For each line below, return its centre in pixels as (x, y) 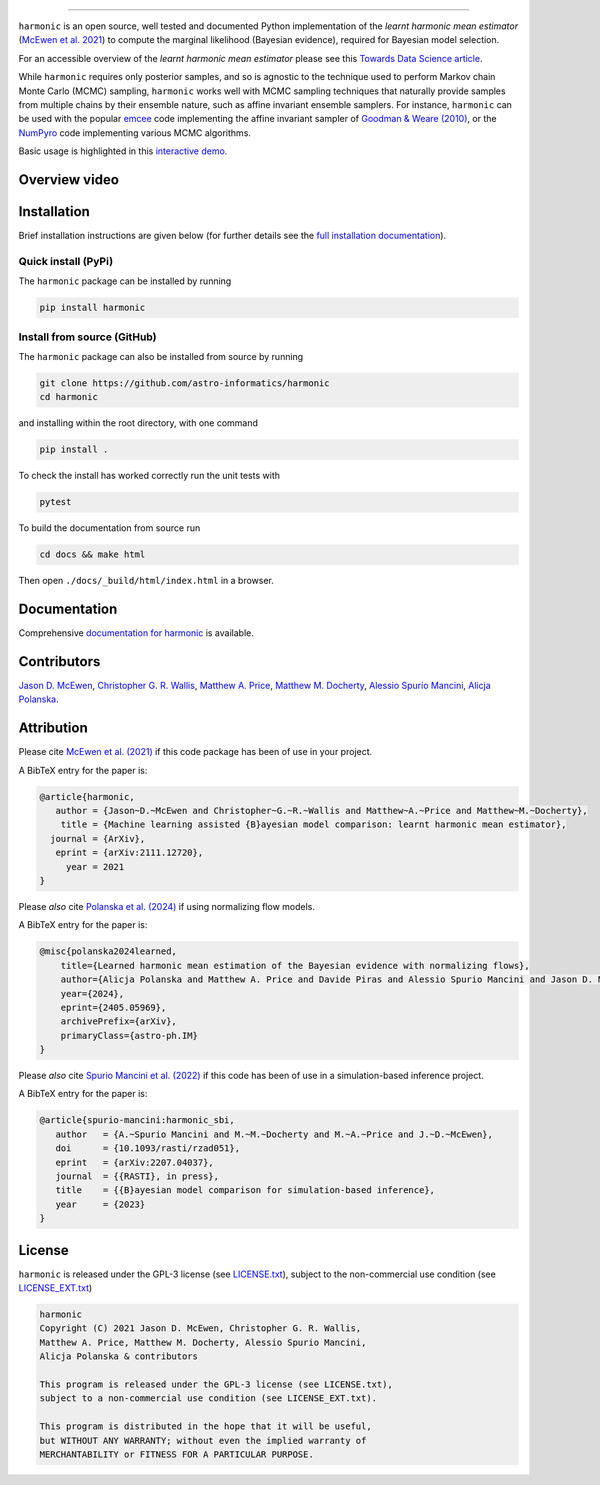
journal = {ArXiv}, (98, 838)
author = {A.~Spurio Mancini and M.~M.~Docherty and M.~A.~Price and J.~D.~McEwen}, (274, 1134)
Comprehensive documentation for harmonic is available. (136, 633)
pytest (55, 502)
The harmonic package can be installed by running (125, 281)
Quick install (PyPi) (66, 261)
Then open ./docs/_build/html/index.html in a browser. (146, 581)
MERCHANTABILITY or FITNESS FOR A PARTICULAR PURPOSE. (176, 1454)
